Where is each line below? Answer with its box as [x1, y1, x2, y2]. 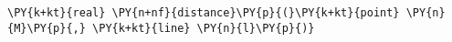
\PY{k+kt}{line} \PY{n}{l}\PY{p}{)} [92, 21, 315, 35]
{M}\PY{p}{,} [7, 21, 86, 35]
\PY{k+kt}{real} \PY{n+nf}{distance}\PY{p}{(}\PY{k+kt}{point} [7, 6, 400, 19]
